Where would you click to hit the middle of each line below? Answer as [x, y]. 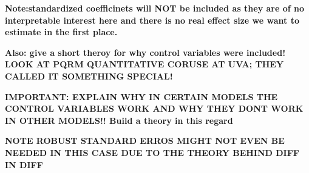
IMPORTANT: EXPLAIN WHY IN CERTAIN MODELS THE [141, 96]
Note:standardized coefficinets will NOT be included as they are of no [155, 8]
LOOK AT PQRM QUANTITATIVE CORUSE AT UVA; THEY [144, 64]
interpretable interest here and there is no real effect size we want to [152, 20]
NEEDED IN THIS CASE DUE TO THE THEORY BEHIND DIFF [152, 152]
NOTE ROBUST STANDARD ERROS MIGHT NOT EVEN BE [145, 141]
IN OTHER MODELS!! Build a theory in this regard [119, 120]
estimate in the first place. [61, 32]
